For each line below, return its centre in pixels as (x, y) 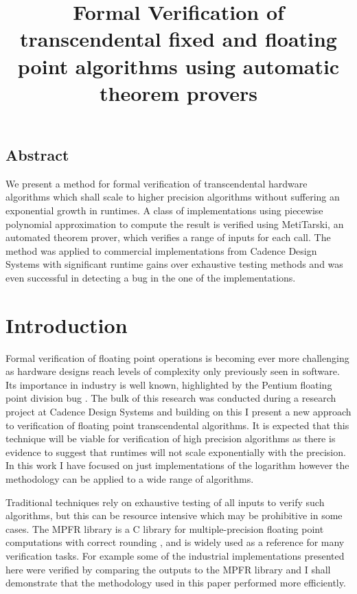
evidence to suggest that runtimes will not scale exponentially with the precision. (176, 452)
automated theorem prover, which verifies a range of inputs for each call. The (168, 237)
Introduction (67, 324)
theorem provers (178, 92)
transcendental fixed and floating (178, 39)
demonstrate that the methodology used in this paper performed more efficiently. (176, 583)
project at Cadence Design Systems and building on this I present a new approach (178, 411)
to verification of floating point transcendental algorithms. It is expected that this (177, 425)
